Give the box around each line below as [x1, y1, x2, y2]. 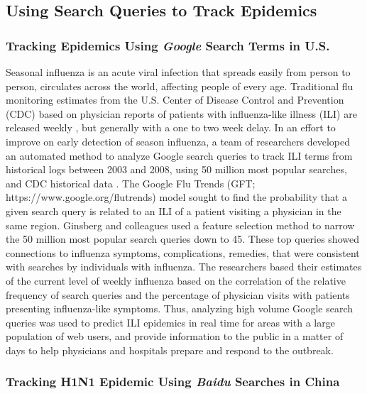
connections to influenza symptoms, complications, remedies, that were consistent [6, 245, 360, 260]
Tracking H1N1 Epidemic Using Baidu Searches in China [6, 373, 340, 390]
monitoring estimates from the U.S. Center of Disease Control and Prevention [6, 92, 344, 107]
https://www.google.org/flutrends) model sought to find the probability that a [6, 190, 348, 204]
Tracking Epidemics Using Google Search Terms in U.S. [6, 36, 330, 54]
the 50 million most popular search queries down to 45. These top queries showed [6, 231, 359, 246]
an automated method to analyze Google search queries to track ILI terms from [6, 148, 353, 163]
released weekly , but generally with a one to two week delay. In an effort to [6, 120, 336, 135]
